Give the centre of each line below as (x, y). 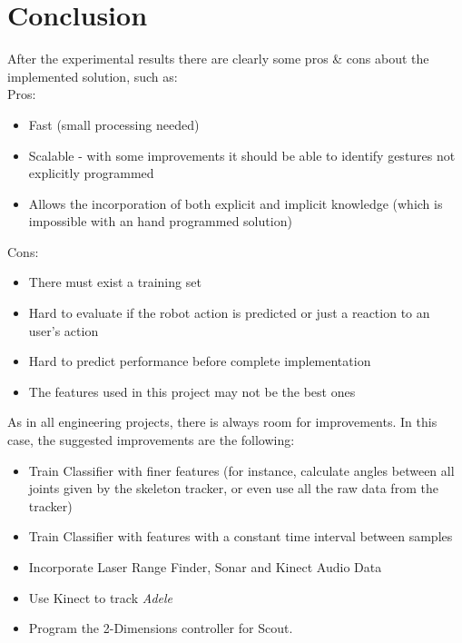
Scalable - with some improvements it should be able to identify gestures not (242, 155)
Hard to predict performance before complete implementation (200, 361)
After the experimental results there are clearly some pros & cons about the (218, 59)
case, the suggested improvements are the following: (151, 440)
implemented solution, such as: (93, 76)
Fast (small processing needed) (114, 124)
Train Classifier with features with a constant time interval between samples (241, 536)
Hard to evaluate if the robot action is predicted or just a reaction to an (229, 313)
